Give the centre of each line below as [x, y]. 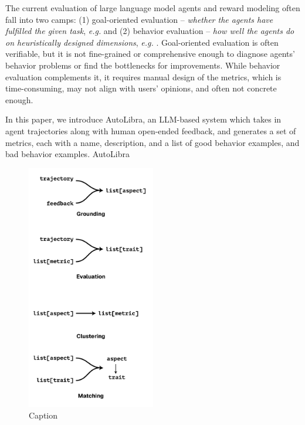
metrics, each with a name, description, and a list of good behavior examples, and [152, 142]
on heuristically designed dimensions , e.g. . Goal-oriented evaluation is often [142, 42]
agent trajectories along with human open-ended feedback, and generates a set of [151, 130]
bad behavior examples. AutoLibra [67, 154]
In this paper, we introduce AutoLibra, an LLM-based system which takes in [143, 119]
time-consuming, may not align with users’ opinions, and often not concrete [141, 88]
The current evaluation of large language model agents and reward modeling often [153, 8]
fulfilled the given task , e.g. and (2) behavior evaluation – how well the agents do [150, 31]
